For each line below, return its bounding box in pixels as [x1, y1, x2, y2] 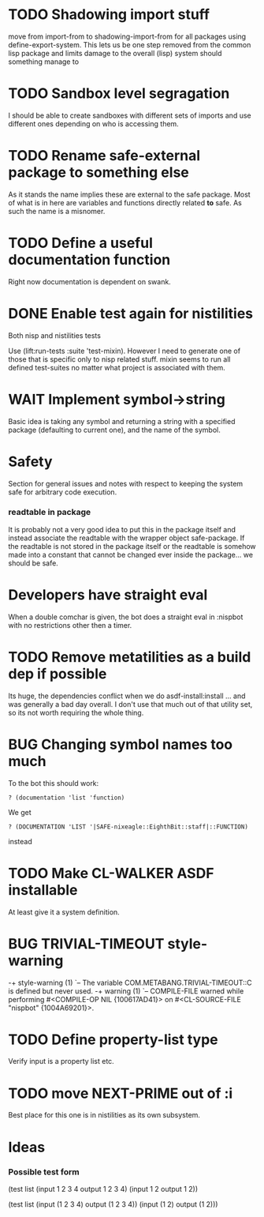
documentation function [8, 251, 171, 269]
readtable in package [8, 507, 91, 518]
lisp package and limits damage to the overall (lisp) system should [8, 48, 222, 58]
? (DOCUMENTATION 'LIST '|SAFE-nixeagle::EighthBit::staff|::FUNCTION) [8, 823, 248, 831]
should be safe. [8, 558, 59, 568]
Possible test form [8, 1166, 80, 1178]
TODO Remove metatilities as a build [8, 648, 251, 666]
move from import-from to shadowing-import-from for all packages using [8, 32, 247, 41]
